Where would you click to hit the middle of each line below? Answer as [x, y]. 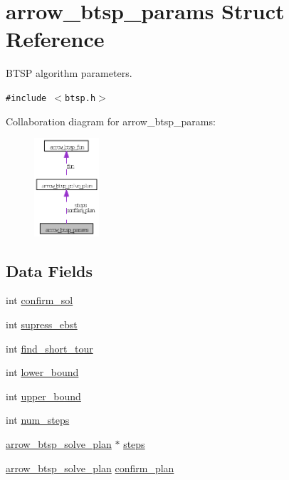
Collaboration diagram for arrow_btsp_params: [111, 121]
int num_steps [38, 420]
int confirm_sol [40, 300]
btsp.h [80, 98]
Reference [55, 39]
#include [26, 98]
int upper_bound [43, 396]
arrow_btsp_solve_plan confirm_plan [90, 468]
